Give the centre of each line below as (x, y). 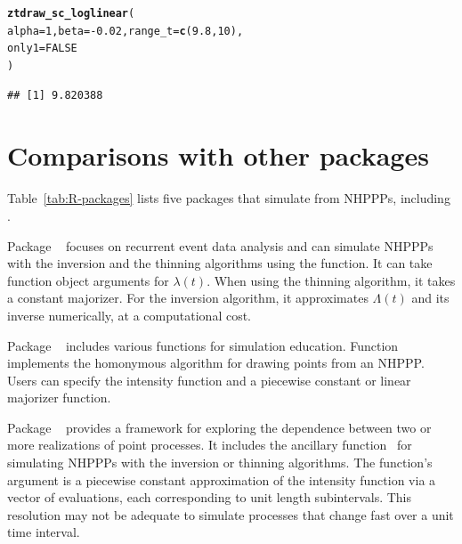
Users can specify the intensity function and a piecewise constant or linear (209, 380)
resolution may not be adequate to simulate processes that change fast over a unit (231, 514)
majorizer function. (59, 398)
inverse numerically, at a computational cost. (130, 315)
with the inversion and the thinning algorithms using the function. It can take (220, 263)
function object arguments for (88, 280)
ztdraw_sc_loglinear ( (71, 13)
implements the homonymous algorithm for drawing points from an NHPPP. (216, 363)
